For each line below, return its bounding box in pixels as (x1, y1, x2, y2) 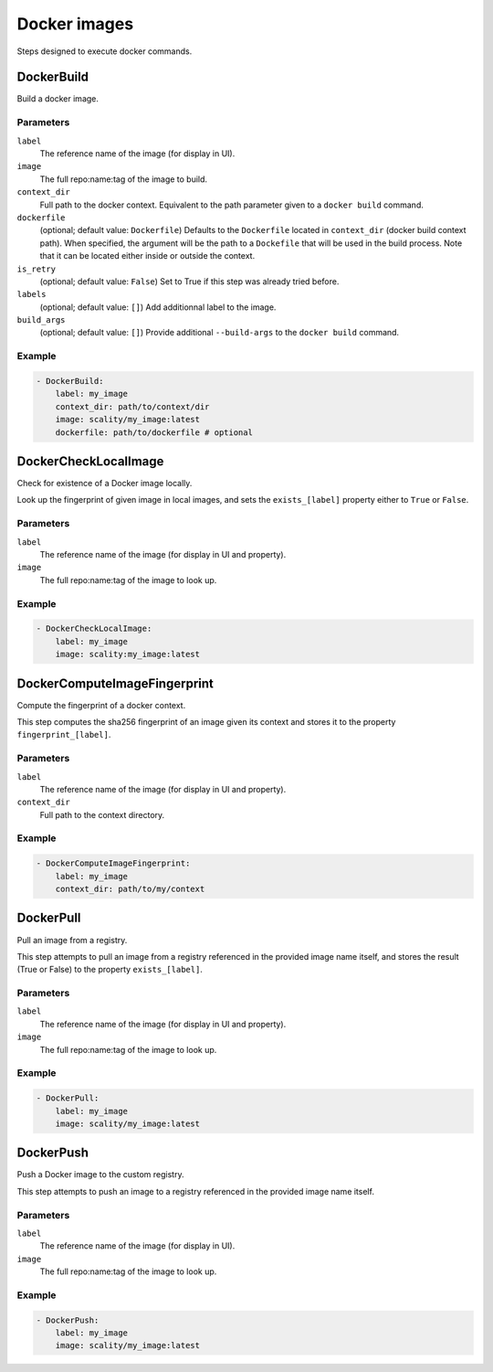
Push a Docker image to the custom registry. (16, 1169, 184, 1180)
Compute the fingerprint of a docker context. (16, 699, 186, 710)
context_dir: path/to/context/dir (55, 401, 210, 411)
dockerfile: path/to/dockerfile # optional (55, 427, 253, 438)
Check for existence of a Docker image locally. (16, 478, 193, 489)
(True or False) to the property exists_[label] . (16, 964, 203, 975)
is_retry (16, 263, 57, 274)
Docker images (16, 14, 134, 34)
